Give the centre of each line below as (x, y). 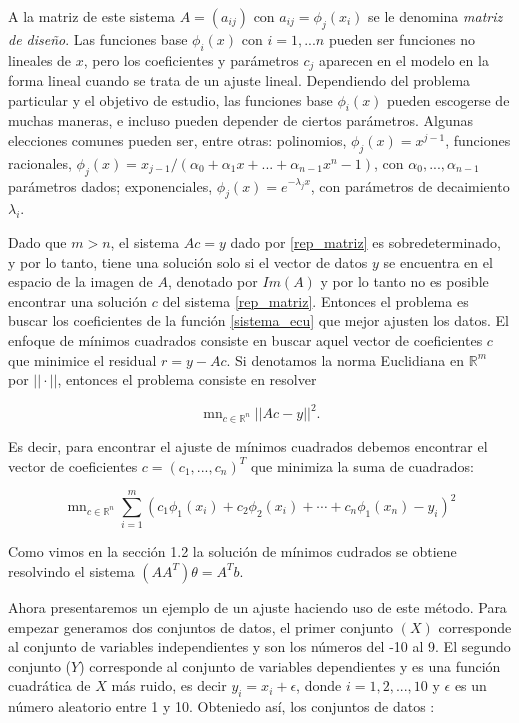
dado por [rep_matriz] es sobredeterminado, (365, 242)
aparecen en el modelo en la (403, 59)
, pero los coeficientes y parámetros (191, 59)
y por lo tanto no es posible (404, 281)
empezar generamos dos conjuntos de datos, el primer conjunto (201, 626)
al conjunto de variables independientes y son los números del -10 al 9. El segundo (259, 646)
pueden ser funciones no (401, 38)
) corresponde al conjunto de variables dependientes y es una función (290, 665)
